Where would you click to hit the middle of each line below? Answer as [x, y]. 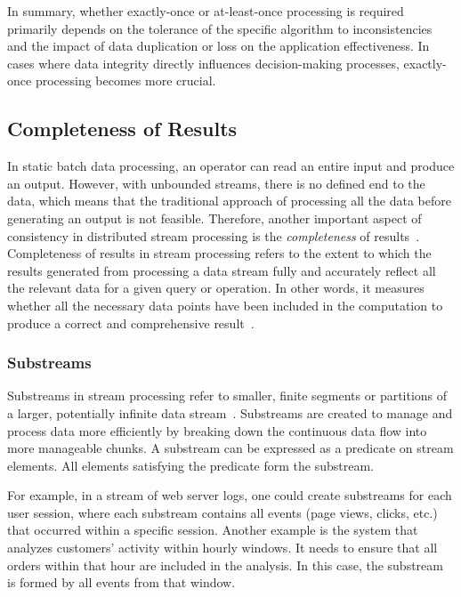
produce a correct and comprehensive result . [131, 323]
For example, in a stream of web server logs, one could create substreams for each [230, 495]
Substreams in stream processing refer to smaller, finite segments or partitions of [227, 395]
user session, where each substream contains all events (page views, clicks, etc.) [222, 512]
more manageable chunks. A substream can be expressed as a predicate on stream [230, 448]
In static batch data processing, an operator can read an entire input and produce [231, 166]
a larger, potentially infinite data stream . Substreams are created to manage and [230, 412]
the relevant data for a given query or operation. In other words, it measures [216, 288]
